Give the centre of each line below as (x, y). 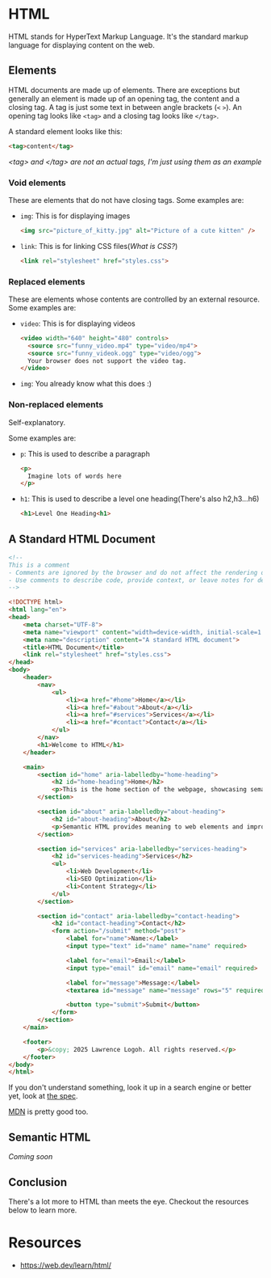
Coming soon (31, 1157)
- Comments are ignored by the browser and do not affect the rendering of (138, 572)
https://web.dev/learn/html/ (65, 1265)
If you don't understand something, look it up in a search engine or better (130, 1087)
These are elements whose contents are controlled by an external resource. (134, 299)
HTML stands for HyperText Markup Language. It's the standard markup (128, 36)
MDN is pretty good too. (48, 1111)
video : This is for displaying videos (77, 323)
